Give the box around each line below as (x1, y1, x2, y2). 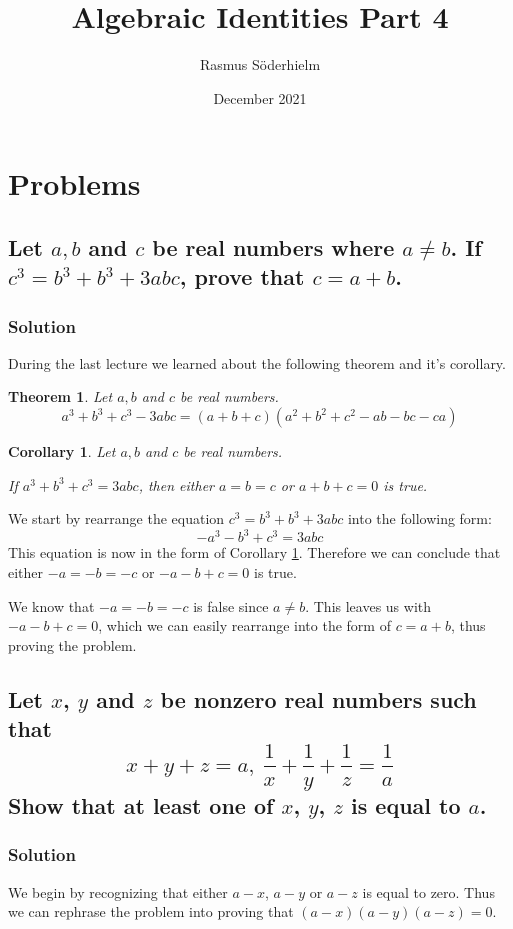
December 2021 (213, 87, 307, 108)
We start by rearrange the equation (8, 508, 225, 529)
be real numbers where (152, 231, 395, 262)
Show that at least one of (8, 790, 274, 821)
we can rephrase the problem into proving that (8, 901, 294, 922)
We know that (8, 595, 95, 616)
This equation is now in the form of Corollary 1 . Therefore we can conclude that (8, 542, 501, 563)
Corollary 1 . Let (8, 441, 116, 462)
